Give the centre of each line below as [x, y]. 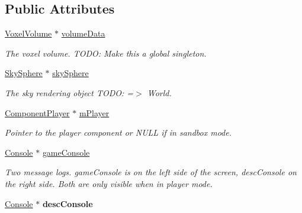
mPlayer [94, 112]
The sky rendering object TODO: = [69, 92]
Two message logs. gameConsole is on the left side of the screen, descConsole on [151, 172]
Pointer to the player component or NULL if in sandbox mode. [118, 132]
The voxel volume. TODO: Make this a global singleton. [106, 53]
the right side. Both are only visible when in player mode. [109, 183]
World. [159, 92]
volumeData [83, 33]
